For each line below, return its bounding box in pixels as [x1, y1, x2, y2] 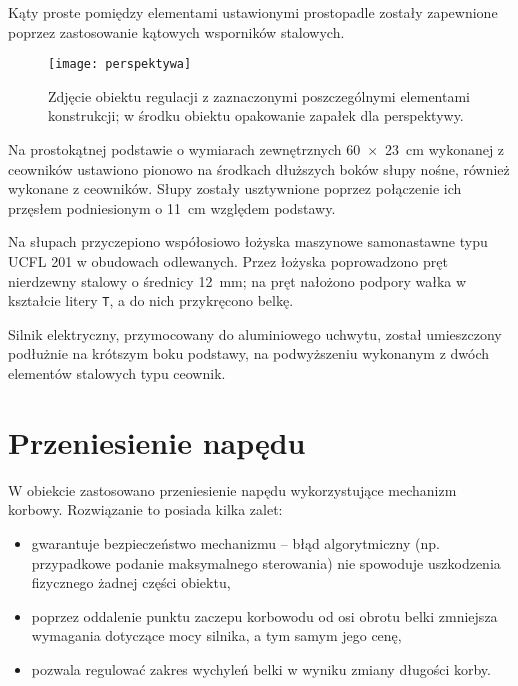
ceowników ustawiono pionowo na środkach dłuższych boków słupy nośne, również [8, 158, 510, 179]
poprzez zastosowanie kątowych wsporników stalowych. [8, 21, 345, 42]
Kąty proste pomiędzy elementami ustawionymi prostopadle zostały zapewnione [8, 2, 498, 22]
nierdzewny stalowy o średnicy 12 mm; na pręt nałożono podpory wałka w [8, 270, 467, 291]
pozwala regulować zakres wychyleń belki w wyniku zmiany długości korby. [31, 658, 491, 679]
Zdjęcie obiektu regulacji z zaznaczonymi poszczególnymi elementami [48, 85, 471, 106]
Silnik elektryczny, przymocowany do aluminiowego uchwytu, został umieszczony [8, 323, 502, 344]
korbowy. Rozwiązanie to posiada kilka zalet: [8, 499, 283, 520]
